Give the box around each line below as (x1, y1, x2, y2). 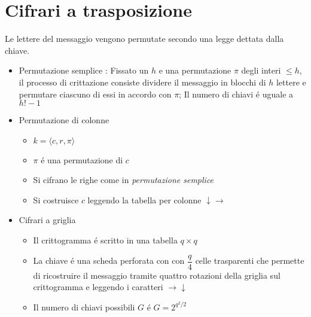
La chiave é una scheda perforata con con (33, 254, 185, 267)
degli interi (241, 64, 281, 77)
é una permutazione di (41, 153, 123, 166)
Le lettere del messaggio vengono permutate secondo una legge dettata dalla (5, 32, 284, 45)
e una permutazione (158, 64, 231, 77)
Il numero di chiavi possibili (33, 300, 135, 313)
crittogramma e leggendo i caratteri (33, 281, 163, 293)
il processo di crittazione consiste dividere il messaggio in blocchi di (19, 75, 266, 88)
